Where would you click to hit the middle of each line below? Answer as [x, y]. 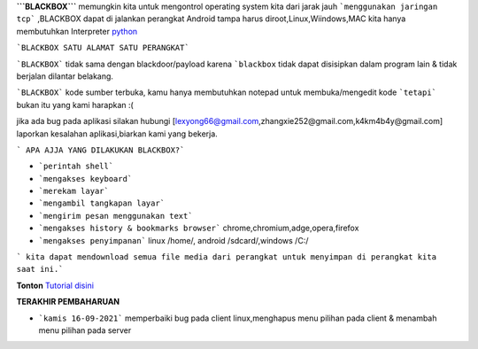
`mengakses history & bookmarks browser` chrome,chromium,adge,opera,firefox [199, 228]
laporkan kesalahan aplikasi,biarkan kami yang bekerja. [117, 134]
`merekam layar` [74, 191]
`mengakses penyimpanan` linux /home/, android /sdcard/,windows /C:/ [173, 240]
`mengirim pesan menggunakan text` [116, 216]
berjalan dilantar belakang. [65, 76]
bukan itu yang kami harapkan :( [75, 105]
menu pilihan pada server [85, 330]
